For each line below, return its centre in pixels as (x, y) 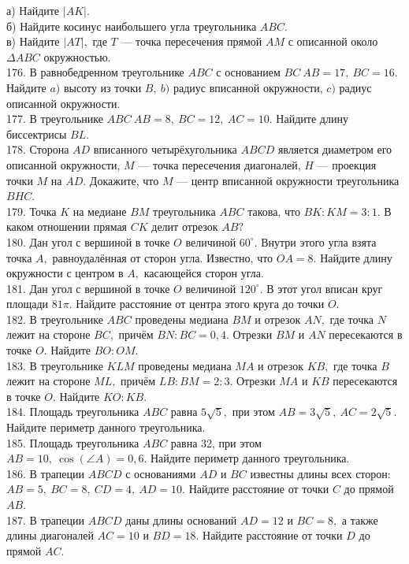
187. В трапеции (46, 519)
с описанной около (333, 41)
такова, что (274, 211)
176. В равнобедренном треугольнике (95, 72)
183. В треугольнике (55, 365)
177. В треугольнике (55, 119)
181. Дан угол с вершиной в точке (88, 288)
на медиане (100, 211)
